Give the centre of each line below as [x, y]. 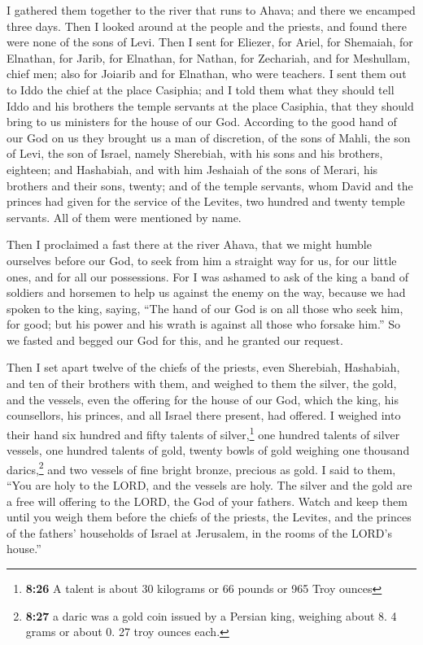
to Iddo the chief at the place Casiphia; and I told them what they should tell [201, 89]
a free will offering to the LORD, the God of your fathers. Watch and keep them [207, 501]
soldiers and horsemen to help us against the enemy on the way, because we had [206, 292]
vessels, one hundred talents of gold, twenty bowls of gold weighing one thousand [208, 450]
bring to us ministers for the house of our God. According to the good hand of [202, 122]
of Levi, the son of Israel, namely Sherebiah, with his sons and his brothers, [195, 153]
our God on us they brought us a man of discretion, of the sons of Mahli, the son [209, 137]
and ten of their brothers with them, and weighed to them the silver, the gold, [202, 384]
